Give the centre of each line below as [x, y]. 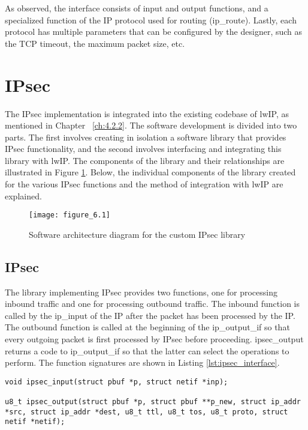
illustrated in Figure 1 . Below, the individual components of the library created [150, 172]
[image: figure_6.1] [70, 215]
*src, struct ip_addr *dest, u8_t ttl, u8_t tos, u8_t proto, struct [147, 412]
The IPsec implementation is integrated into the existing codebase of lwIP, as [147, 113]
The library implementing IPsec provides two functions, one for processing [141, 292]
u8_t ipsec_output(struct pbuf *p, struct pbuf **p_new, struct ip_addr [153, 402]
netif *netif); [35, 422]
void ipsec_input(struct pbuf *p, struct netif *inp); [117, 382]
